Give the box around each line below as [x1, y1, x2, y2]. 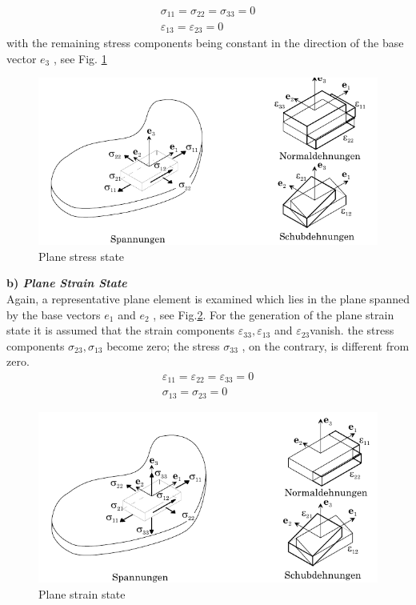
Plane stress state [38, 247, 125, 264]
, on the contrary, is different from [242, 337, 410, 354]
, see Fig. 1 [53, 50, 107, 66]
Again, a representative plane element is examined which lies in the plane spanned [6, 290, 410, 307]
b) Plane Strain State [6, 274, 127, 291]
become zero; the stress [106, 337, 220, 354]
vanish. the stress [310, 322, 394, 339]
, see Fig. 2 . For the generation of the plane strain [153, 306, 394, 323]
